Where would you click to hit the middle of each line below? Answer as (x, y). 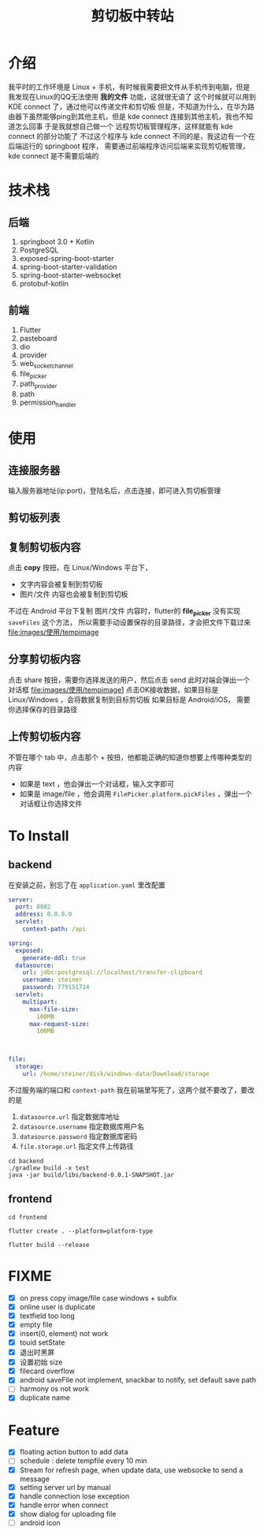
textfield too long (47, 1316)
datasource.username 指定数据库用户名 (82, 1126)
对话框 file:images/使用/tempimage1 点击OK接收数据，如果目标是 (113, 689)
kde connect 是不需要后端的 (54, 155)
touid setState (42, 1342)
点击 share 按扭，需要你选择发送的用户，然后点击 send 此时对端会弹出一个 (129, 680)
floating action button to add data (74, 1452)
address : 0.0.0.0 (44, 914)
